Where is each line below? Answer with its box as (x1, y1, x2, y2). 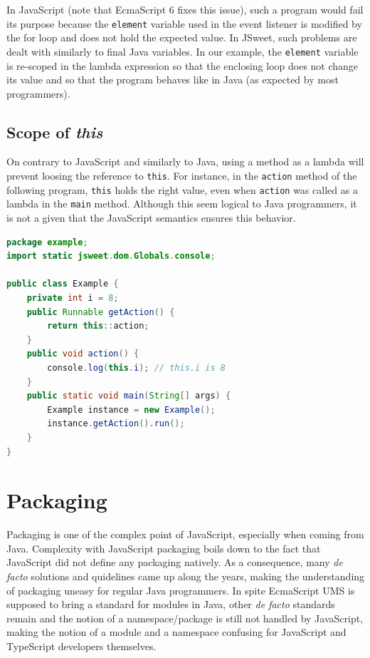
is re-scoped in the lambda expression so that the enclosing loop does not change (6, 58, 359, 73)
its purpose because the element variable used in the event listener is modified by (6, 16, 362, 31)
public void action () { (26, 349, 139, 359)
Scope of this (6, 120, 103, 143)
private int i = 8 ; (26, 293, 119, 304)
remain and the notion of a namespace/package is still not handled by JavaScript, (6, 610, 364, 625)
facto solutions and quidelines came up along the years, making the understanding (6, 569, 365, 584)
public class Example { (6, 279, 119, 289)
